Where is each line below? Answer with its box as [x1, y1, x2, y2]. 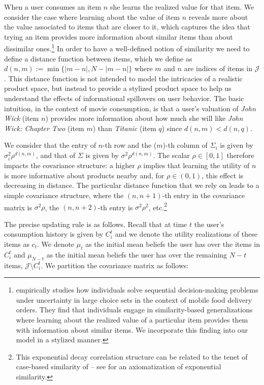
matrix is [4, 202, 32, 212]
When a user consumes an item [4, 2, 102, 12]
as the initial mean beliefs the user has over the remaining [46, 249, 227, 260]
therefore [226, 149, 254, 160]
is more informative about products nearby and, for [4, 170, 164, 180]
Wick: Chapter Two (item [4, 122, 84, 133]
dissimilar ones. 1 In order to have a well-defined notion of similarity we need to [4, 42, 250, 54]
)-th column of [162, 140, 208, 150]
